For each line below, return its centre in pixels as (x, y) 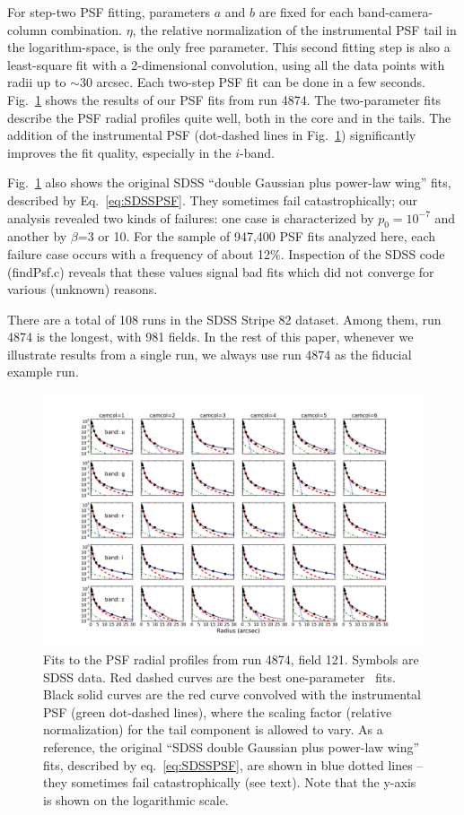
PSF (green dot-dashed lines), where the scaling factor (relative (218, 711)
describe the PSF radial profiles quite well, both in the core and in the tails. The (229, 117)
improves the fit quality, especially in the (119, 152)
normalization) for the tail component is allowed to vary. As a (213, 729)
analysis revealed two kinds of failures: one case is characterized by (191, 217)
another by (37, 236)
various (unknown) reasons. (83, 289)
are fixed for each (306, 12)
